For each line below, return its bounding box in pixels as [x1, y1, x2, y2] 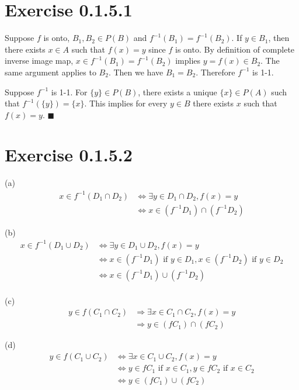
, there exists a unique [138, 85, 217, 98]
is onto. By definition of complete [175, 43, 295, 55]
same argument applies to [5, 65, 96, 78]
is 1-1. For [51, 85, 88, 98]
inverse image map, [5, 54, 74, 67]
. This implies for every [84, 97, 168, 109]
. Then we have [108, 65, 164, 78]
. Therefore [196, 65, 235, 78]
